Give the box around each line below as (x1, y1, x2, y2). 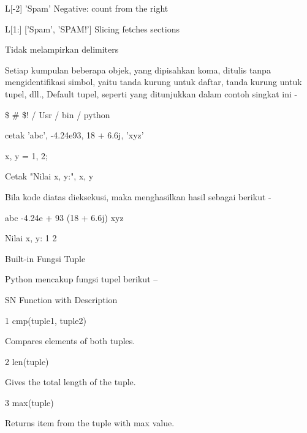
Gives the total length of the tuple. (5, 375, 136, 388)
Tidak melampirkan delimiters (5, 43, 119, 56)
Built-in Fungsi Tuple (5, 252, 86, 265)
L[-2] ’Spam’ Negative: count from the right (5, 2, 169, 14)
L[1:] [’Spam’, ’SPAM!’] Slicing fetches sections (5, 22, 180, 35)
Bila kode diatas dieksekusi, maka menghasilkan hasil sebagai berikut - (5, 190, 271, 203)
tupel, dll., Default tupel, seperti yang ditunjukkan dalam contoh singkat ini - (5, 87, 298, 100)
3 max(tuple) (5, 396, 54, 409)
